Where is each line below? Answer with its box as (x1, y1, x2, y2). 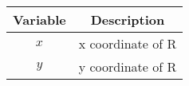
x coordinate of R (78, 34, 177, 53)
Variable (13, 10, 66, 29)
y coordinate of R (78, 57, 177, 76)
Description (90, 10, 165, 29)
